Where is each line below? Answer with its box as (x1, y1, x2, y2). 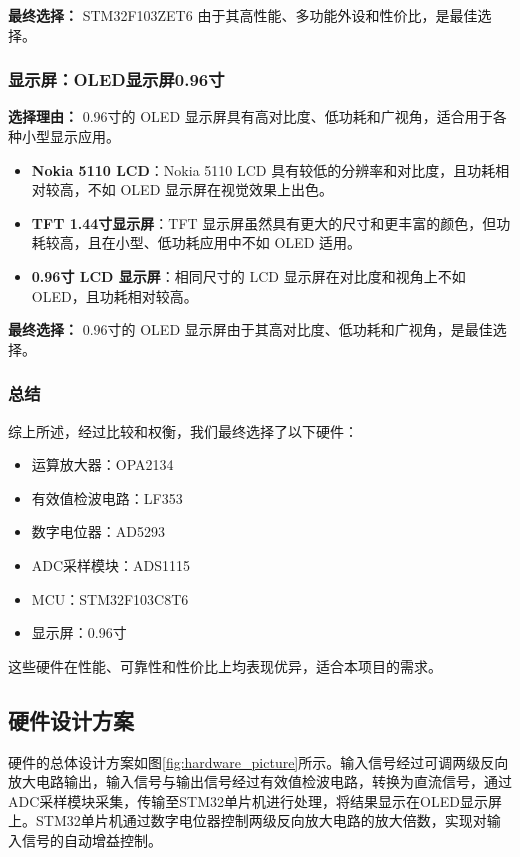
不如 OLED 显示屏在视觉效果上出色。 (87, 179, 333, 200)
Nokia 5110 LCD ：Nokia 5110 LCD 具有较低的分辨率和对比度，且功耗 (31, 159, 496, 180)
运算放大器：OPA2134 (31, 454, 174, 475)
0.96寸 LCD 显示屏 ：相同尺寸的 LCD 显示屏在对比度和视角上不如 (31, 265, 466, 286)
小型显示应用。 (21, 126, 120, 146)
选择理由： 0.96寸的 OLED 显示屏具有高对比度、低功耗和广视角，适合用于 (8, 106, 493, 127)
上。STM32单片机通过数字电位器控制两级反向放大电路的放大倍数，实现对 (8, 810, 487, 831)
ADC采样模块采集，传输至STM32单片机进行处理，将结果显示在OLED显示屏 (8, 790, 502, 811)
